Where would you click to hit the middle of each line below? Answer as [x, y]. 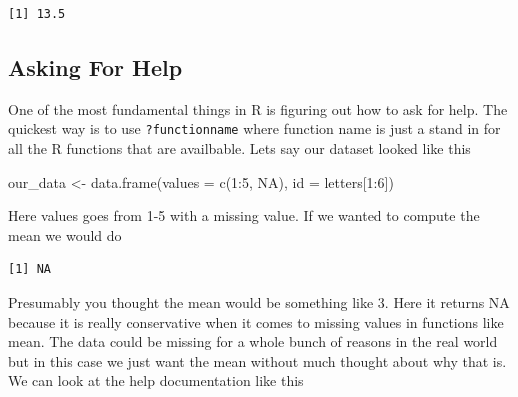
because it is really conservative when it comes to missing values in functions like [256, 321]
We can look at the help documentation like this [156, 380]
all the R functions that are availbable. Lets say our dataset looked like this [239, 148]
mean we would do [65, 234]
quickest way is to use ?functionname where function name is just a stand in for [254, 128]
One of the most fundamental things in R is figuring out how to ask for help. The [258, 108]
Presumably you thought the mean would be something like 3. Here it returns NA [259, 302]
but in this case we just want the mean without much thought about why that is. [257, 360]
